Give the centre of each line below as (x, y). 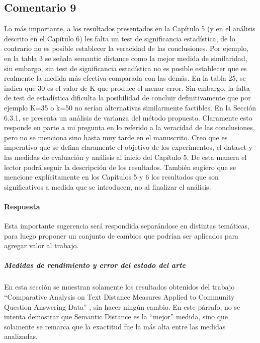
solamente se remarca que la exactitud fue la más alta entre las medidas (115, 326)
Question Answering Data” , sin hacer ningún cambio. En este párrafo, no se (122, 306)
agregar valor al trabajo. (41, 245)
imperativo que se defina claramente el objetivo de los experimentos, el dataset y (128, 147)
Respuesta (22, 206)
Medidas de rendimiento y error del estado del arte (95, 265)
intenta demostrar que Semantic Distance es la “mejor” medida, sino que (116, 317)
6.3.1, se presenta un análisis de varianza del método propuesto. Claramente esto (128, 117)
